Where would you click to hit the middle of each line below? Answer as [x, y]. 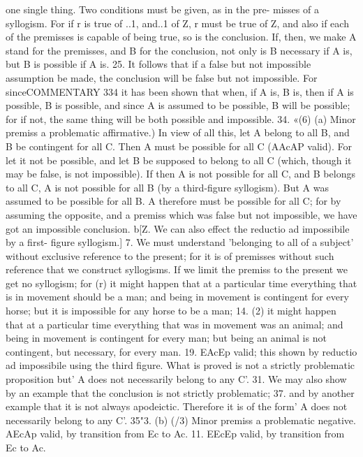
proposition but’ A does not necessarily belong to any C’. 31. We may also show [176, 379]
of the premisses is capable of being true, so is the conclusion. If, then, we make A [181, 37]
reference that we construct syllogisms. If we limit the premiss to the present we [177, 269]
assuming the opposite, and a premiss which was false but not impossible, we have [181, 214]
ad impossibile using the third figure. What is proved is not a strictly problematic [180, 365]
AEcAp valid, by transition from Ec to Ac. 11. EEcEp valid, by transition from [175, 434]
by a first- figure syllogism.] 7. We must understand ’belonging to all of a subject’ [180, 242]
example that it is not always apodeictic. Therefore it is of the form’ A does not [177, 406]
